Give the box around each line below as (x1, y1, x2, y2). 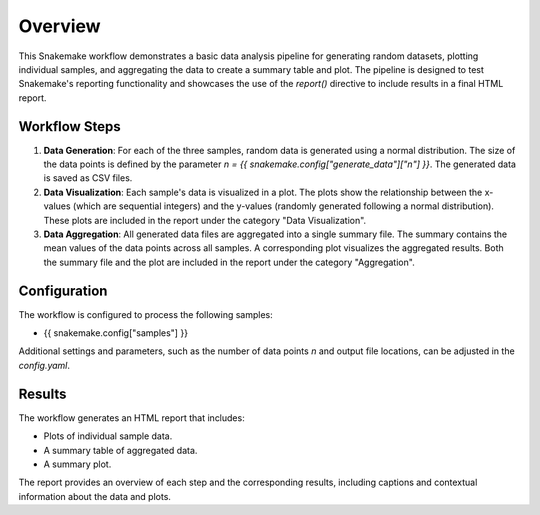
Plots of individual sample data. (43, 430, 173, 442)
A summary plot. (43, 458, 112, 470)
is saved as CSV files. (43, 172, 133, 184)
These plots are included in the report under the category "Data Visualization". (43, 214, 367, 226)
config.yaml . (18, 359, 70, 371)
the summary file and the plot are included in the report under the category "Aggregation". (43, 256, 415, 268)
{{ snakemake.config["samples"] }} (43, 327, 189, 339)
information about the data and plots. (18, 490, 172, 502)
